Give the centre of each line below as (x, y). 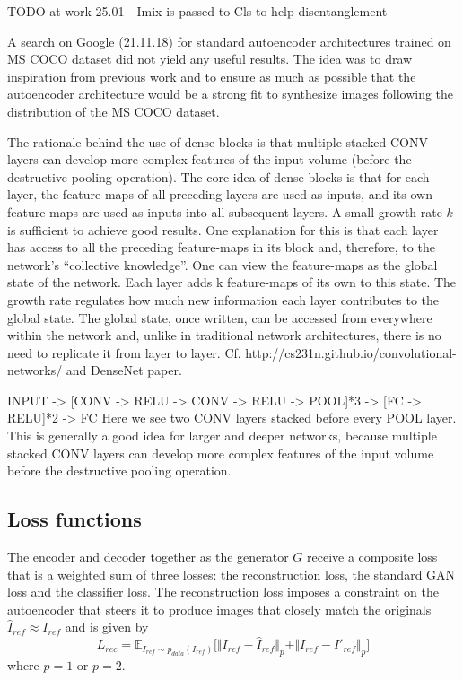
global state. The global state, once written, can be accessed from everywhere (220, 317)
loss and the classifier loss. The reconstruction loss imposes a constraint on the (223, 592)
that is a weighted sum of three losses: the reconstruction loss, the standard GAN (231, 574)
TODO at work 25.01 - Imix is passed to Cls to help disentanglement (197, 11)
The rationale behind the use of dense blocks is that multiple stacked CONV (218, 141)
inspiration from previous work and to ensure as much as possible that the (212, 76)
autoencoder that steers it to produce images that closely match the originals (219, 609)
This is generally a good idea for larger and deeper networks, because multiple (222, 436)
